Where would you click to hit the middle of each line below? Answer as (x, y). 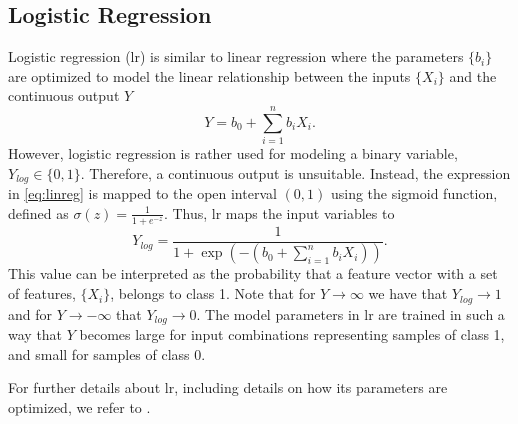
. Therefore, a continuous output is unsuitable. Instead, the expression (295, 172)
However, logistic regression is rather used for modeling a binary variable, (233, 153)
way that (35, 333)
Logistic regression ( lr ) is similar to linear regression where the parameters (236, 56)
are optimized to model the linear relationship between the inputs (209, 75)
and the (473, 75)
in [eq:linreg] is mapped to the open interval (142, 193)
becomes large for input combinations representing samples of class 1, (292, 333)
